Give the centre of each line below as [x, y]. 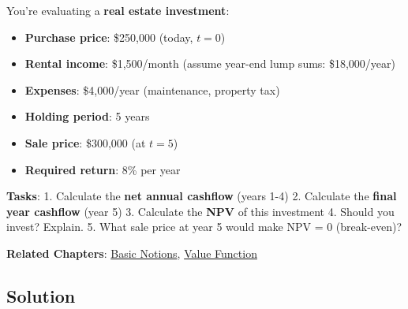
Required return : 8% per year [103, 169]
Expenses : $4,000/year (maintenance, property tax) [152, 89]
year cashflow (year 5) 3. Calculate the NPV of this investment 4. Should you [200, 211]
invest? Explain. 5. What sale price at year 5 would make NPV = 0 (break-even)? [204, 227]
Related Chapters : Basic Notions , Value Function [132, 253]
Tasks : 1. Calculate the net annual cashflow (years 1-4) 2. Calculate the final [202, 196]
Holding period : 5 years [87, 116]
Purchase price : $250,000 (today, [109, 37]
